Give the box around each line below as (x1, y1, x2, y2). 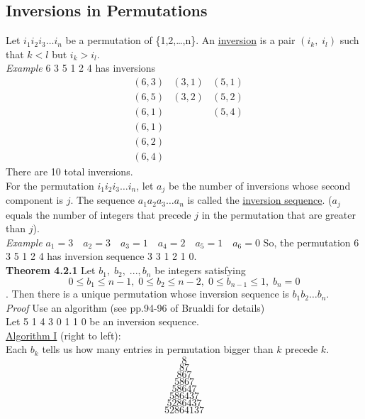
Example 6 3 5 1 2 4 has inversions (6, 60, 156, 75)
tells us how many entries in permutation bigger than (42, 342, 274, 357)
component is (6, 192, 63, 207)
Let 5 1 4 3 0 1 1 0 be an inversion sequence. (6, 314, 199, 329)
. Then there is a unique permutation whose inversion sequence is (6, 286, 289, 301)
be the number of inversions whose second (168, 178, 351, 192)
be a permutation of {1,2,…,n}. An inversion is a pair (65, 33, 296, 48)
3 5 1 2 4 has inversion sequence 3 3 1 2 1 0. (6, 249, 197, 263)
